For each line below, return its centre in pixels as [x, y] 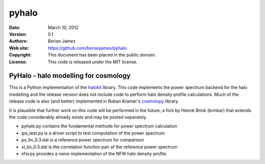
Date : [15, 27]
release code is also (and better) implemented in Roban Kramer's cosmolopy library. [94, 101]
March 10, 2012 [63, 27]
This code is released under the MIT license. [93, 62]
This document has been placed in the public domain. [102, 55]
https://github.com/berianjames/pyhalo [87, 48]
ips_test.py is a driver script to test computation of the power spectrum [93, 133]
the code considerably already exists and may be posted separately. [78, 117]
